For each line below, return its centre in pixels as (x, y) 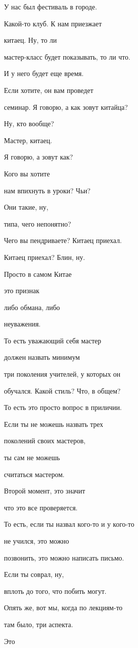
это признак (22, 290)
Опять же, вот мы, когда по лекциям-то (63, 607)
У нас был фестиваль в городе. (51, 6)
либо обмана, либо (32, 307)
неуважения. (23, 324)
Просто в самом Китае (38, 274)
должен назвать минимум (42, 357)
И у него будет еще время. (44, 73)
